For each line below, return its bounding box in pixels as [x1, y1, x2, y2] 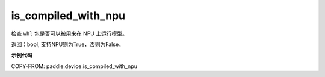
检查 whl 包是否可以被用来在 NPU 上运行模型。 [11, 30, 128, 37]
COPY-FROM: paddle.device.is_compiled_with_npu [11, 63, 138, 70]
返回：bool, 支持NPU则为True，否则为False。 [11, 41, 125, 48]
